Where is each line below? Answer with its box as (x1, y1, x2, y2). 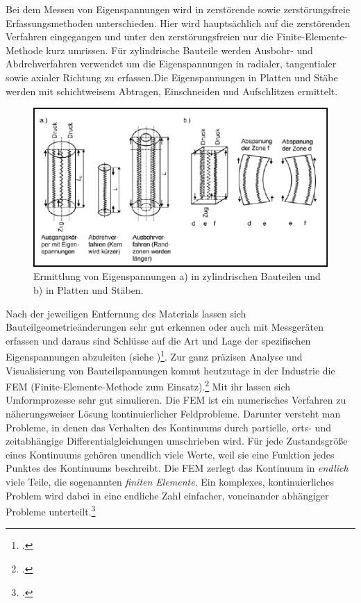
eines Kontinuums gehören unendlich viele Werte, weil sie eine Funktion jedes (6, 447, 335, 461)
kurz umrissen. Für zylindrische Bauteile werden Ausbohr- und (46, 42, 313, 57)
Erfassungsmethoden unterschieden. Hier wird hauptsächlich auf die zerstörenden (6, 15, 351, 30)
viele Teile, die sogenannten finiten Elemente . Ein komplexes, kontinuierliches (6, 474, 335, 488)
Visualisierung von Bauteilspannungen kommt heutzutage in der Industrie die (6, 363, 335, 377)
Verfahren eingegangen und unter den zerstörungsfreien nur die (6, 29, 274, 44)
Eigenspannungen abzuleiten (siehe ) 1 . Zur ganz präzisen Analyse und (6, 347, 303, 363)
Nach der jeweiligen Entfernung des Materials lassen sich (6, 306, 246, 320)
